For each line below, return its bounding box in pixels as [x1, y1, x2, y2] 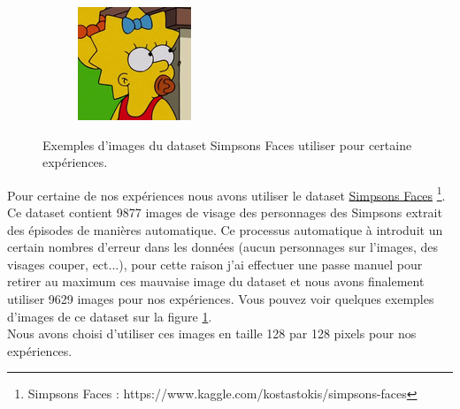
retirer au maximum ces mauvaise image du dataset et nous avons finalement [7, 272, 425, 291]
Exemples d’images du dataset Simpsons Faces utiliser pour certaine [42, 135, 412, 154]
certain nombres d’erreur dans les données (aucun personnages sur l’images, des [7, 238, 439, 256]
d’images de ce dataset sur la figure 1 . [7, 307, 212, 325]
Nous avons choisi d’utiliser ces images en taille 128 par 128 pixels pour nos [7, 324, 417, 343]
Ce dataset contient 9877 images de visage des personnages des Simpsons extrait [7, 203, 442, 222]
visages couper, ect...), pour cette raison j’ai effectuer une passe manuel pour [7, 254, 423, 273]
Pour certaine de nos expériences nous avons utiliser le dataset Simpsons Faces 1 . [7, 183, 446, 204]
